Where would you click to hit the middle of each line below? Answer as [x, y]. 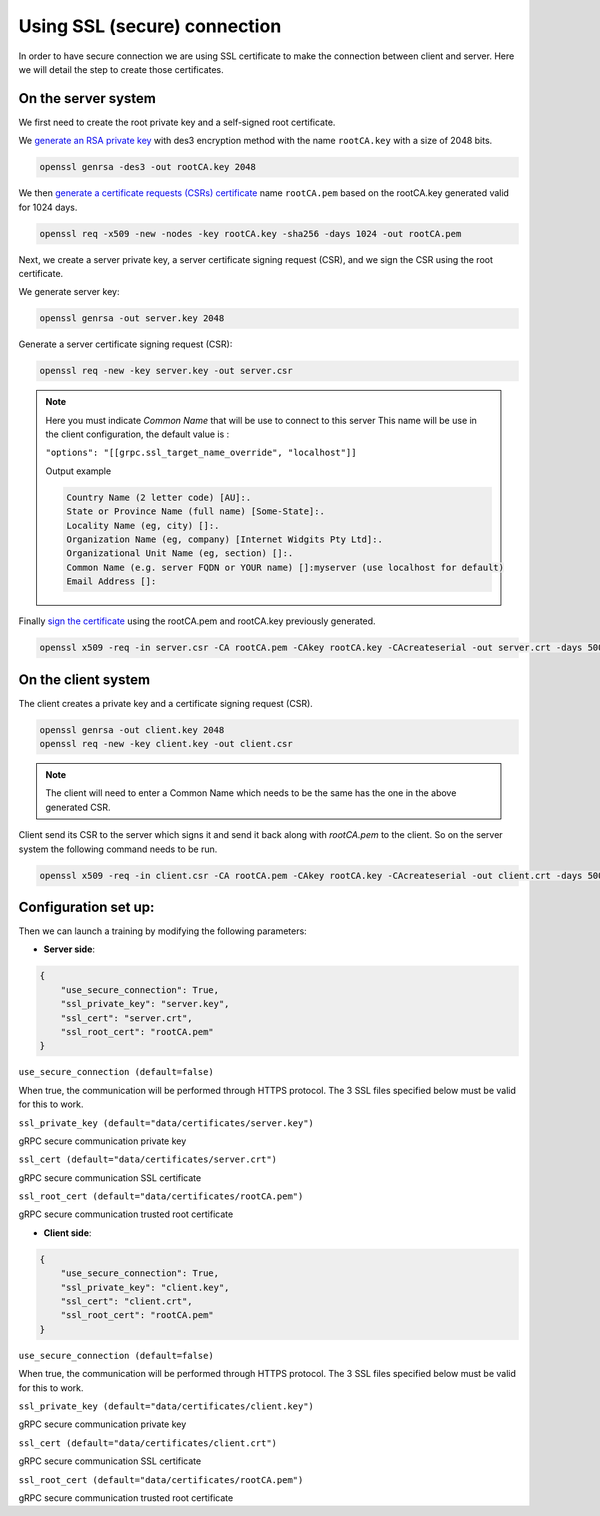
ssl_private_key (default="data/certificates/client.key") [166, 1406]
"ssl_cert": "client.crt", [127, 1301]
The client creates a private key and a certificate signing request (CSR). [166, 703]
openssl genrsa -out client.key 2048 [132, 729]
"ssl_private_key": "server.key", [145, 1004]
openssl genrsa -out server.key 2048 [132, 318]
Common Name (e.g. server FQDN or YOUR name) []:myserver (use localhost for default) [285, 567]
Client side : [67, 1232]
